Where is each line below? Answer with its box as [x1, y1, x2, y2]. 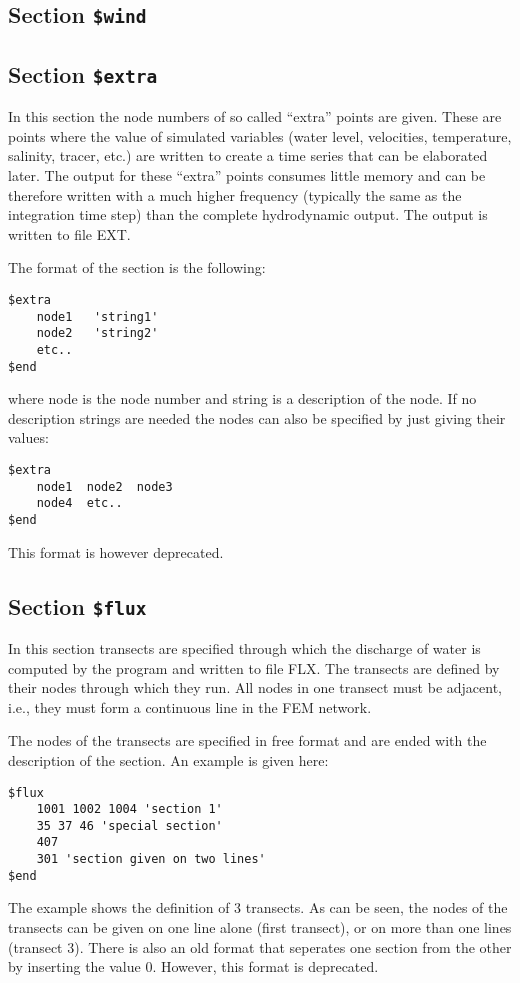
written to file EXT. [8, 223, 131, 244]
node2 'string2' [36, 326, 159, 341]
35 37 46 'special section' [36, 818, 223, 833]
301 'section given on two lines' [36, 852, 266, 867]
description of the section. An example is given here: [8, 749, 329, 770]
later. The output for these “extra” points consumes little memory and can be [8, 164, 486, 185]
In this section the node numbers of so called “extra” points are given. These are [8, 106, 502, 127]
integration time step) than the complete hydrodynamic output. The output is [8, 204, 488, 225]
